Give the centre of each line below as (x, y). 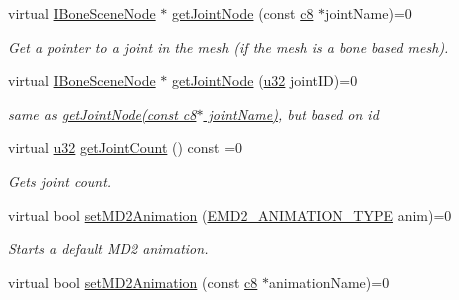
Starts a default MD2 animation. (108, 248)
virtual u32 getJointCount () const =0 (125, 147)
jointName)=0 (368, 13)
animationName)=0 (329, 281)
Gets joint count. (60, 180)
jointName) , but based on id (293, 113)
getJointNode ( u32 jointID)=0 (264, 80)
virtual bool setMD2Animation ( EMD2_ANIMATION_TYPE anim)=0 (230, 214)
